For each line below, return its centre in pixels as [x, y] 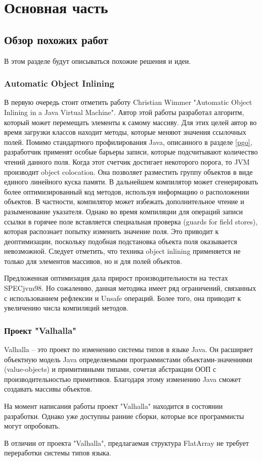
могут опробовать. [32, 426]
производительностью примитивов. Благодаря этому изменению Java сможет [123, 379]
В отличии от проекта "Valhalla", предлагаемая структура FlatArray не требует [126, 443]
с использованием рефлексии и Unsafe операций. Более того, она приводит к [123, 298]
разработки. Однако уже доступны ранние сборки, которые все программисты [124, 416]
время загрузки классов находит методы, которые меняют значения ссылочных [125, 132]
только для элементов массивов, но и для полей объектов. [93, 261]
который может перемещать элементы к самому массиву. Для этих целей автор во [130, 122]
